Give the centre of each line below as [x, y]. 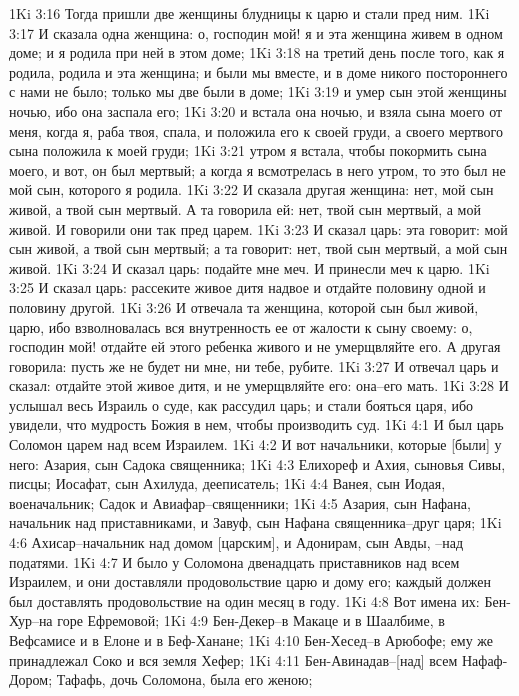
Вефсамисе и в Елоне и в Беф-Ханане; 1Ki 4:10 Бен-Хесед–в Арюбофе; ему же [251, 640]
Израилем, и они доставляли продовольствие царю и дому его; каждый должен [250, 581]
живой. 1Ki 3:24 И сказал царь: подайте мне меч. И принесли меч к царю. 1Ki [249, 267]
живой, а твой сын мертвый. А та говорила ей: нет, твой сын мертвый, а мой [245, 208]
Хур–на [31, 620]
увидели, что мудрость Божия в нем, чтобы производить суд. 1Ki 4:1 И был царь [256, 424]
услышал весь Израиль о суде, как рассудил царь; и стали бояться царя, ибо [241, 404]
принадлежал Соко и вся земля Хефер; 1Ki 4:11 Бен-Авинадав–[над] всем [233, 659]
